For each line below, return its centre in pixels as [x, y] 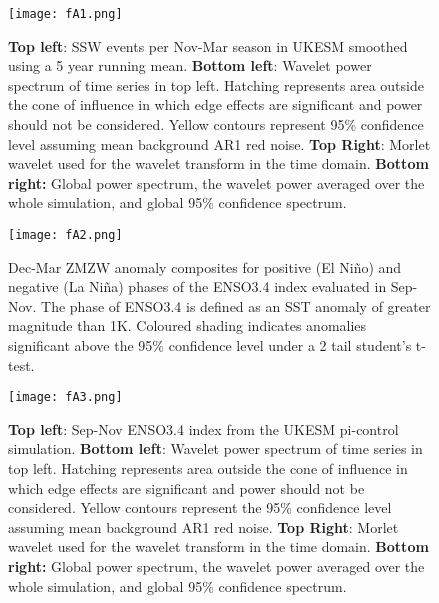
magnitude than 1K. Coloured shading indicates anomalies [187, 325]
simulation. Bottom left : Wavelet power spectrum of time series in [215, 448]
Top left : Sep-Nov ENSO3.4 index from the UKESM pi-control [203, 428]
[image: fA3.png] [65, 397]
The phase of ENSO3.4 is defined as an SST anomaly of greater [236, 305]
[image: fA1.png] [65, 14]
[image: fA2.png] [65, 235]
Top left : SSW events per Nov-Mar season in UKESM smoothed [208, 45]
